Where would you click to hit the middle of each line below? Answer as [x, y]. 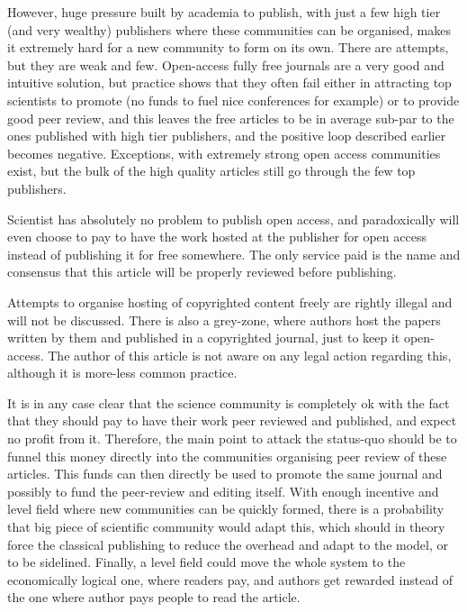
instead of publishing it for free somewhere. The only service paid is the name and [234, 254]
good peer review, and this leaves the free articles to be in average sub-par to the [231, 118]
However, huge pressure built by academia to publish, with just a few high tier [224, 12]
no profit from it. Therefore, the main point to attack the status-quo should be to [232, 438]
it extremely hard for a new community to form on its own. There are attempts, [228, 47]
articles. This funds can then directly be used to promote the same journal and [225, 474]
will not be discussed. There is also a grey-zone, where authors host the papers [224, 320]
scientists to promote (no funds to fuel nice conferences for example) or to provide [233, 100]
